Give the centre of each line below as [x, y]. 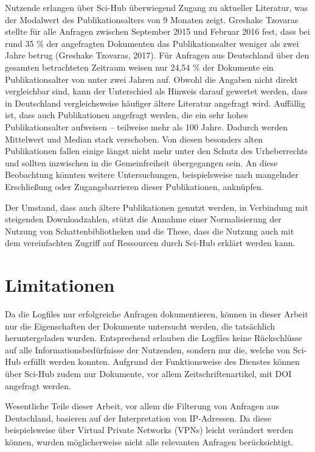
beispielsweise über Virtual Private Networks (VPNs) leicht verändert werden [149, 430]
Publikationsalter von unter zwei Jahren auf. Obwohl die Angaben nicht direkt [151, 79]
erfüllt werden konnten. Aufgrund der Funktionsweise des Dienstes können [161, 362]
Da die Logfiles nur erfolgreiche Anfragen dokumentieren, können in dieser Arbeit [157, 314]
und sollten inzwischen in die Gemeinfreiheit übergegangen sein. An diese [141, 162]
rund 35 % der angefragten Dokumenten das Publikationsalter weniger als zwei [152, 43]
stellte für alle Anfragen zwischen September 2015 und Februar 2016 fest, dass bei [157, 31]
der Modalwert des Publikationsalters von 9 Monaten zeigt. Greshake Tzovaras [152, 19]
